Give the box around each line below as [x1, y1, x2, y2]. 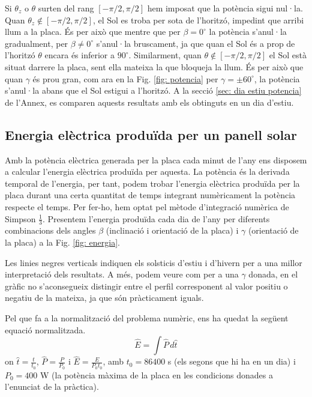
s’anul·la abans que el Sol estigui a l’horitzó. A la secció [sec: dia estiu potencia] [5, 84, 302, 97]
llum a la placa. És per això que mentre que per [5, 25, 181, 38]
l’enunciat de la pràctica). [5, 380, 99, 393]
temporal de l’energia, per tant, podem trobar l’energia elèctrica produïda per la [5, 177, 300, 189]
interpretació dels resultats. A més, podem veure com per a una [5, 268, 239, 280]
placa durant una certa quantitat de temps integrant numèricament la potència [5, 189, 296, 201]
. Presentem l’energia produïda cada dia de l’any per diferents [43, 212, 270, 225]
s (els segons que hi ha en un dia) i [167, 355, 296, 368]
